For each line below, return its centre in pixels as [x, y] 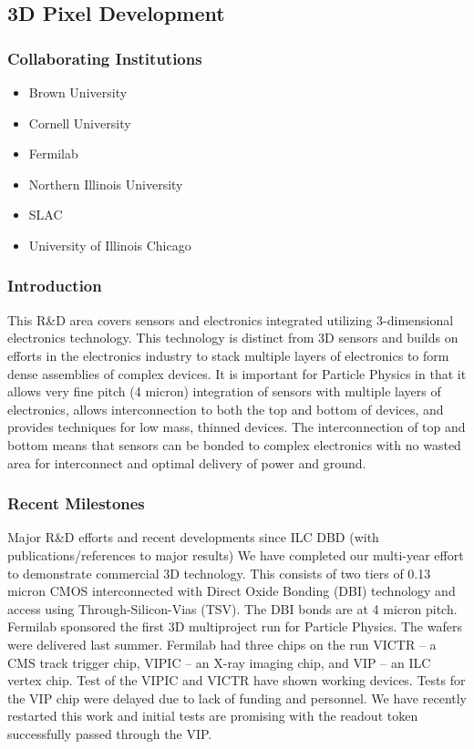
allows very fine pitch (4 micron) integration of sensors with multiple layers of [224, 391]
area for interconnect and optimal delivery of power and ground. [187, 462]
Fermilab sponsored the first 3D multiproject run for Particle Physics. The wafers [235, 626]
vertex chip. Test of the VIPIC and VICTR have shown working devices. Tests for [237, 680]
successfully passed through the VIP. [110, 733]
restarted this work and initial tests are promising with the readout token [213, 716]
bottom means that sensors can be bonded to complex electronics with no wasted [234, 444]
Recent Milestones [76, 503]
